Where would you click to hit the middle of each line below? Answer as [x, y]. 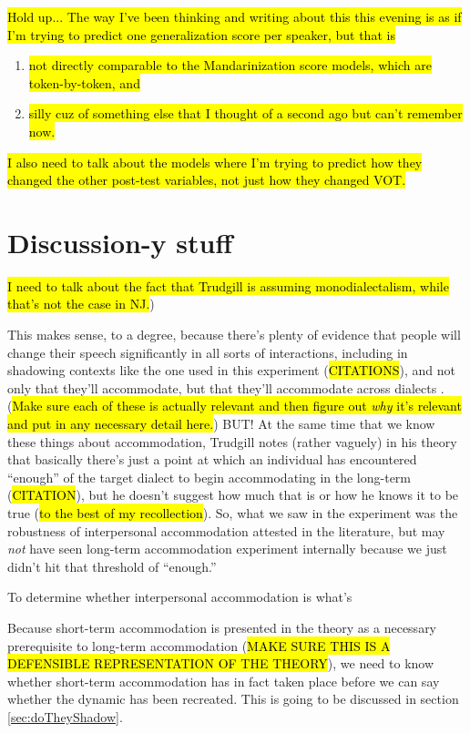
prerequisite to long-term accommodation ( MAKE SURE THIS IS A [199, 645]
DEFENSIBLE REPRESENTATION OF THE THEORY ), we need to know [221, 663]
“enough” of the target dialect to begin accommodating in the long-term [209, 477]
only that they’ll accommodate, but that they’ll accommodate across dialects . [226, 387]
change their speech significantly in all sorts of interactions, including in [208, 352]
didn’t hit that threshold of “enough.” [112, 566]
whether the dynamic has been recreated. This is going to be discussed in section [233, 699]
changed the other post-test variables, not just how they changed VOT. [207, 180]
